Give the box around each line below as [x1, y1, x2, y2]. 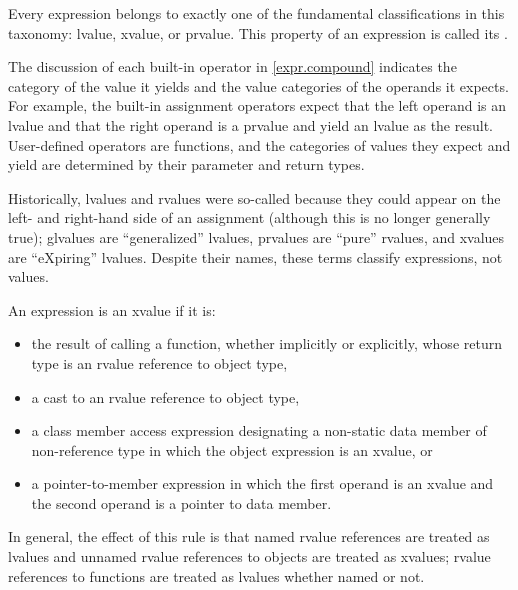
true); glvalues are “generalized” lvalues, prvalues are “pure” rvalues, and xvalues [8, 226, 505, 247]
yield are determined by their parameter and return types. [8, 154, 365, 175]
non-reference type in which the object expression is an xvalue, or [31, 439, 433, 460]
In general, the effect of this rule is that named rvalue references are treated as [8, 526, 490, 547]
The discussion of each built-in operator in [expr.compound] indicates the [8, 56, 457, 77]
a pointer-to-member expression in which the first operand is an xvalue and [31, 473, 494, 494]
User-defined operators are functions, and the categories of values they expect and [8, 134, 511, 155]
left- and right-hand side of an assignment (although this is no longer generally [8, 207, 491, 228]
